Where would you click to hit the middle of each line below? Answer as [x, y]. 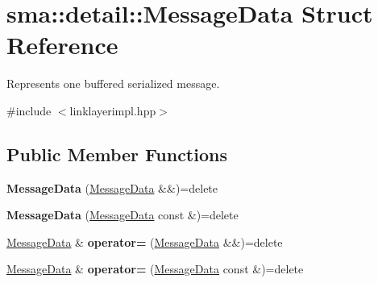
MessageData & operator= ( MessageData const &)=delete [155, 269]
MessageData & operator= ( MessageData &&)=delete [145, 241]
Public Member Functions [117, 154]
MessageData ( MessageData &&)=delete [112, 187]
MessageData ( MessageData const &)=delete [123, 215]
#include [29, 110]
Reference [62, 45]
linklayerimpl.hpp [113, 110]
